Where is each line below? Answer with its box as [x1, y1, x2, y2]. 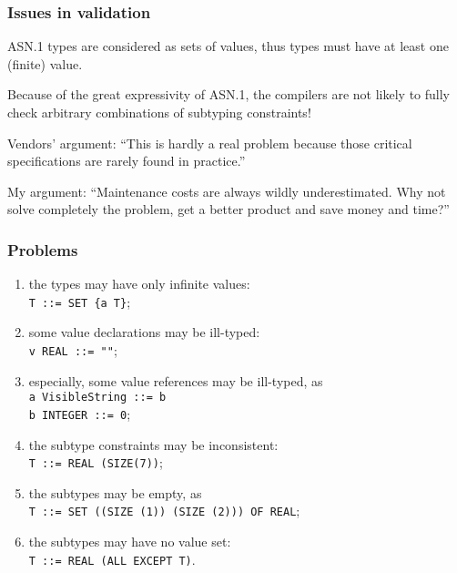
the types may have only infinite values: [28, 274, 250, 293]
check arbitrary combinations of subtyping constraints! [7, 103, 311, 121]
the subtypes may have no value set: [28, 532, 231, 551]
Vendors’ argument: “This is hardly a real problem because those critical [7, 133, 412, 152]
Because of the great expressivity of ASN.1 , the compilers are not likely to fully [7, 85, 450, 104]
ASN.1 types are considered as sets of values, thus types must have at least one [7, 36, 449, 56]
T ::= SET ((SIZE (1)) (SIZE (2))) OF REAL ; [28, 501, 300, 520]
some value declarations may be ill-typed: [28, 322, 260, 342]
